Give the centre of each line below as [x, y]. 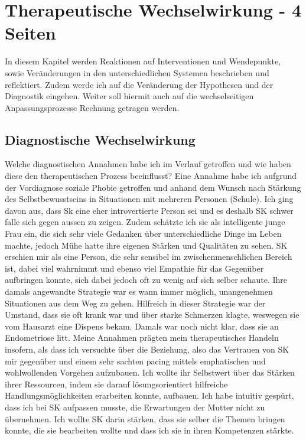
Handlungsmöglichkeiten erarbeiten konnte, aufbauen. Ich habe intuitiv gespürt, [149, 395]
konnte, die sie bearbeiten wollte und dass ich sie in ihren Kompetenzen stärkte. [149, 430]
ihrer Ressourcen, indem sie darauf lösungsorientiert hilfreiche [116, 384]
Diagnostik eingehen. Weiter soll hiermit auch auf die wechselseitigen [129, 96]
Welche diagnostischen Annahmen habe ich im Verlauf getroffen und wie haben [148, 164]
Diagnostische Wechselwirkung [100, 139]
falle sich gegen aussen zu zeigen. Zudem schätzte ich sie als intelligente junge [145, 222]
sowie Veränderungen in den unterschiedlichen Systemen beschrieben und [137, 72]
